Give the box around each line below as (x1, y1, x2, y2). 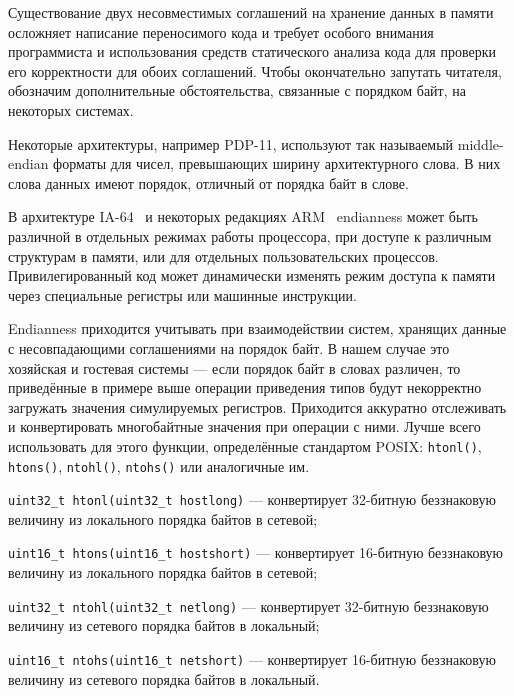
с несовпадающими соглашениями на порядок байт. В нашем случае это (8, 337, 450, 358)
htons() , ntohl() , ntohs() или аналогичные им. (8, 455, 310, 476)
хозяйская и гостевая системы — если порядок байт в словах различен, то (8, 357, 461, 378)
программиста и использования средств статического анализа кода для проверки (8, 41, 497, 62)
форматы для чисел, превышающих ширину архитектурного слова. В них (53, 153, 501, 174)
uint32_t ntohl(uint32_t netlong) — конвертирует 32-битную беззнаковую (8, 595, 489, 616)
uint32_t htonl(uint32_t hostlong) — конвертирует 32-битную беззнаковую (8, 489, 496, 510)
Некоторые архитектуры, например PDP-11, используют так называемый (8, 133, 454, 154)
